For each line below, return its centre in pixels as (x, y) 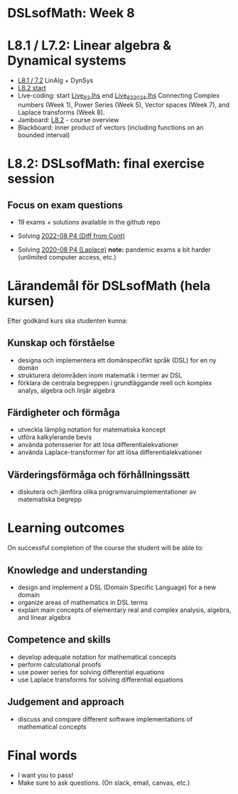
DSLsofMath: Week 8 (71, 13)
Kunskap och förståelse (61, 343)
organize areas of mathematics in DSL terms (82, 603)
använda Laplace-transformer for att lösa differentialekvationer (110, 452)
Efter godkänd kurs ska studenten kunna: (67, 321)
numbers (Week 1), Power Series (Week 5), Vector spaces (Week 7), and (123, 104)
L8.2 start (32, 88)
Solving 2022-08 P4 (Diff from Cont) (71, 235)
